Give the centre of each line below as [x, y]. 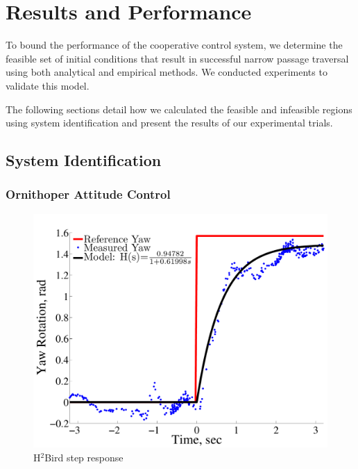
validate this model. [48, 85]
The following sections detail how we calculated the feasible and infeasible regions [179, 109]
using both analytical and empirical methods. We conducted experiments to [167, 72]
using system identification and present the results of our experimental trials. [169, 123]
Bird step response [84, 457]
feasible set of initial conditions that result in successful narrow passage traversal [177, 58]
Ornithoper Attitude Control [88, 194]
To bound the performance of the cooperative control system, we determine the [174, 45]
